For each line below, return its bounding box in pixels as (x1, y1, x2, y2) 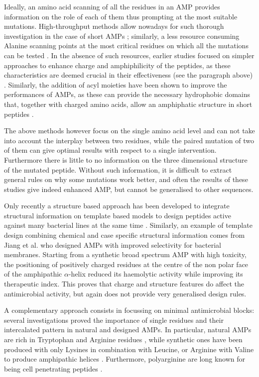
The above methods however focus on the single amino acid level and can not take (4, 125, 255, 136)
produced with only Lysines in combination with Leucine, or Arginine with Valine (4, 344, 254, 354)
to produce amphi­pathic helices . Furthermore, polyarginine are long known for (4, 354, 245, 364)
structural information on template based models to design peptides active (4, 210, 231, 220)
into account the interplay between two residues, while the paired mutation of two (4, 135, 254, 145)
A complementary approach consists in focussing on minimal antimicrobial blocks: (4, 305, 255, 315)
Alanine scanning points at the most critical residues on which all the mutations (4, 40, 249, 51)
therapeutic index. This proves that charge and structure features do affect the (4, 279, 244, 289)
